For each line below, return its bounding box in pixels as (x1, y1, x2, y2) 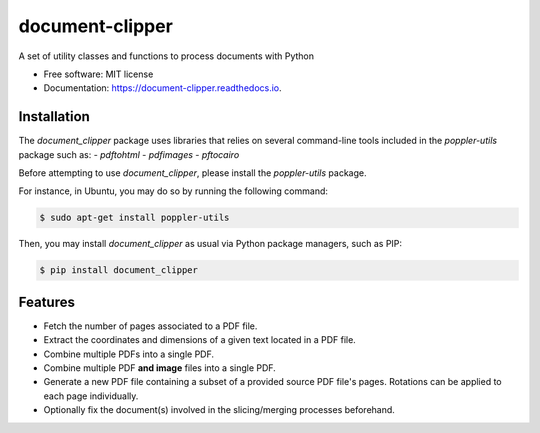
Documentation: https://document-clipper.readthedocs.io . (43, 82, 282, 94)
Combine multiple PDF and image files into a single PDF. (43, 362, 277, 374)
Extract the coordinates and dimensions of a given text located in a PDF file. (43, 334, 357, 346)
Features (18, 293, 75, 310)
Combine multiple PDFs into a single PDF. (43, 348, 215, 360)
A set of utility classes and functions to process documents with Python (18, 50, 315, 62)
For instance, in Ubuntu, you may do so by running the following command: (18, 185, 329, 197)
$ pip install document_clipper (39, 265, 199, 276)
